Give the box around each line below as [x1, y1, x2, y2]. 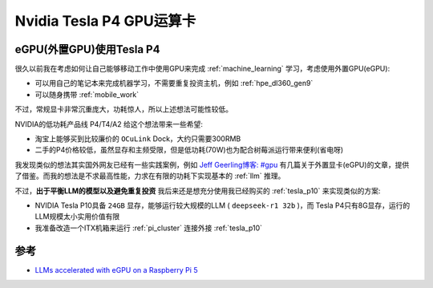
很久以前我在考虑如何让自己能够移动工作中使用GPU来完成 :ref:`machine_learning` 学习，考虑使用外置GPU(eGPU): [14, 64, 391, 74]
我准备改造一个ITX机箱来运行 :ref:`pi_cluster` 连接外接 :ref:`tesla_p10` [34, 223, 263, 233]
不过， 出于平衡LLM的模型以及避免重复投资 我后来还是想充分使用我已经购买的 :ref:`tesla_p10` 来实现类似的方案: [14, 185, 381, 196]
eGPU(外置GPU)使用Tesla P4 [14, 43, 160, 56]
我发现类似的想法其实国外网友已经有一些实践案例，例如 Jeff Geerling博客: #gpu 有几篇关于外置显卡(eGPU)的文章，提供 [14, 160, 410, 169]
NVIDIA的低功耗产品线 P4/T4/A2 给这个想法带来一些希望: [14, 119, 204, 128]
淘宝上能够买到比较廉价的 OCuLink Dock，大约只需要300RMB [34, 134, 241, 144]
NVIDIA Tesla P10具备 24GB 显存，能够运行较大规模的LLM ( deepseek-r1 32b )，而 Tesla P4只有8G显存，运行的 [34, 201, 411, 210]
